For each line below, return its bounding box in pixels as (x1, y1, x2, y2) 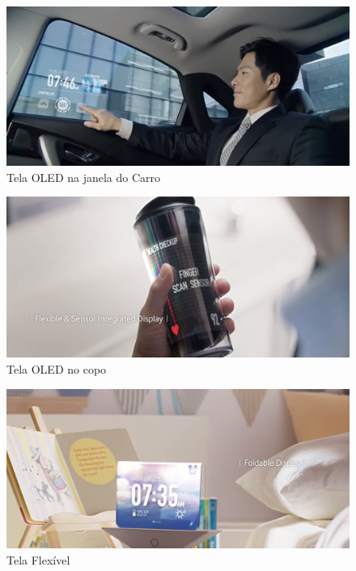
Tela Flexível (6, 551, 70, 568)
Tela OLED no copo (6, 361, 107, 378)
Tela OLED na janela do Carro (6, 168, 161, 185)
